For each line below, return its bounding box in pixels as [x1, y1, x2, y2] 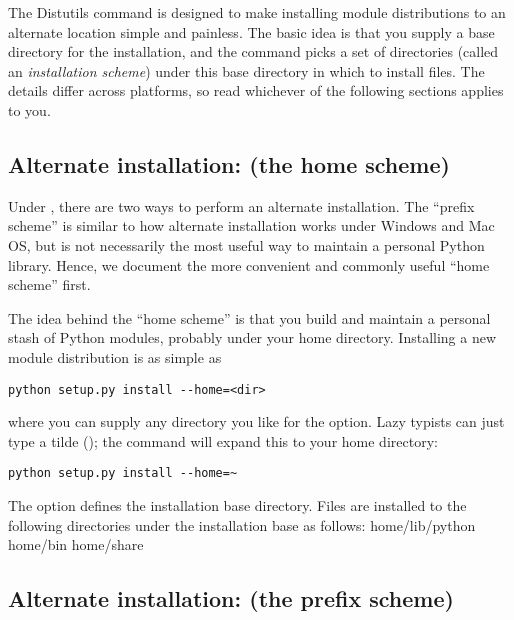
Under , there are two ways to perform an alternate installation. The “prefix [8, 195, 475, 216]
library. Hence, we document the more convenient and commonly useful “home [8, 254, 490, 275]
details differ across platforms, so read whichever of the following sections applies [8, 80, 504, 101]
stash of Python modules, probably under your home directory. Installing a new [8, 327, 497, 348]
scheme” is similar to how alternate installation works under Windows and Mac [8, 215, 495, 236]
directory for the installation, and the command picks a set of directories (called [8, 41, 499, 62]
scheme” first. [8, 274, 91, 295]
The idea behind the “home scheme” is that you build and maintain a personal [8, 307, 491, 328]
